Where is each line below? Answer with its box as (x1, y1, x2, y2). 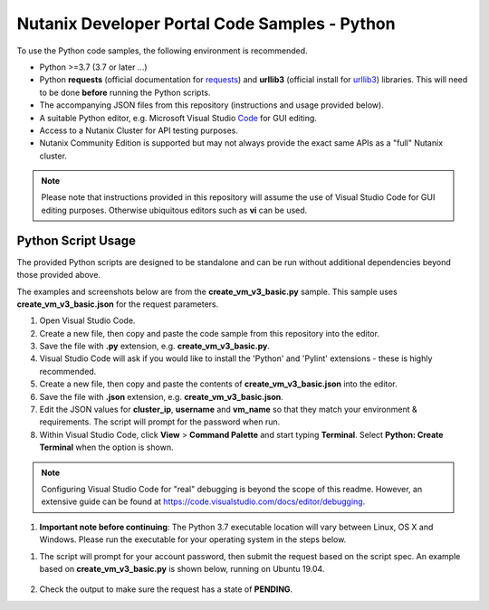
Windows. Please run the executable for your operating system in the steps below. (39, 534, 347, 545)
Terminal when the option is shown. (39, 442, 174, 453)
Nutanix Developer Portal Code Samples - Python (16, 14, 396, 33)
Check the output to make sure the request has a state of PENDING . (39, 584, 293, 595)
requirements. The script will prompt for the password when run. (39, 416, 281, 427)
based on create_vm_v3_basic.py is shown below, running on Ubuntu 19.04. (39, 563, 325, 574)
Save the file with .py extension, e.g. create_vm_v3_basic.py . (39, 340, 271, 352)
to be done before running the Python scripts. (39, 87, 211, 98)
